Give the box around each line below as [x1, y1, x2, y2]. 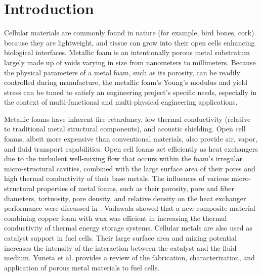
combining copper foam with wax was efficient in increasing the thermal [4, 212, 227, 223]
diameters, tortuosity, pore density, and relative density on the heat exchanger [4, 193, 246, 203]
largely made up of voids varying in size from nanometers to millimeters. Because [4, 57, 256, 67]
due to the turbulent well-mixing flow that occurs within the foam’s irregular [4, 153, 242, 164]
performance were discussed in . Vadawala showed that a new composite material [4, 203, 255, 213]
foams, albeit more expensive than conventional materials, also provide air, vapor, [4, 133, 257, 144]
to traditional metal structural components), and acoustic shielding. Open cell [4, 123, 246, 134]
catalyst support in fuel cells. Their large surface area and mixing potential [4, 233, 237, 243]
